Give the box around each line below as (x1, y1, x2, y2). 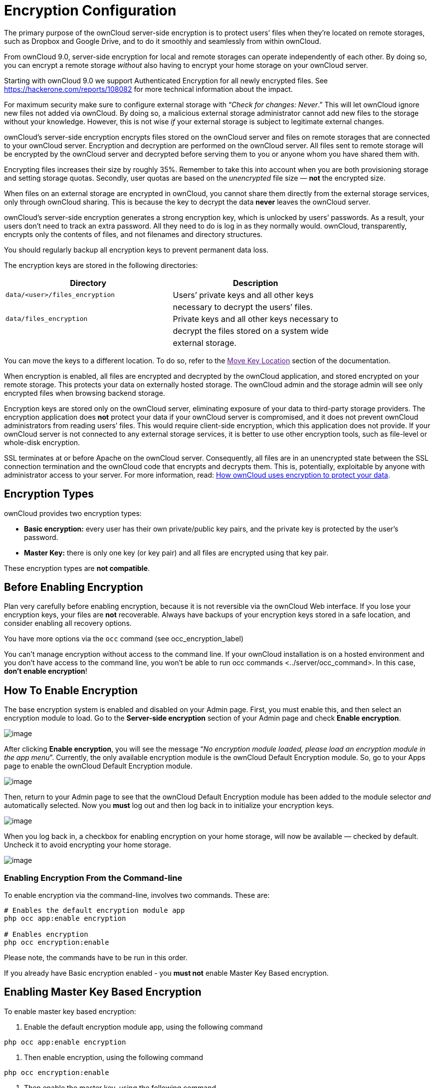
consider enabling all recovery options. (4, 619, 132, 628)
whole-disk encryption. (4, 438, 80, 447)
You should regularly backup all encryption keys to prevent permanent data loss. (4, 245, 269, 254)
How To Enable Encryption (4, 684, 138, 697)
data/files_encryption (5, 315, 88, 323)
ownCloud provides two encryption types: (4, 509, 142, 518)
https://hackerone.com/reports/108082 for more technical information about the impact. (4, 84, 293, 93)
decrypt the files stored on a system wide (173, 325, 329, 336)
